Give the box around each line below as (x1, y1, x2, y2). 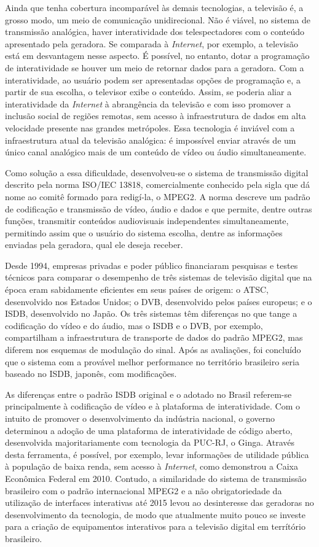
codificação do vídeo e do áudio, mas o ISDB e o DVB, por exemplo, (5, 319, 263, 332)
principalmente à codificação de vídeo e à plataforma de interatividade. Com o (5, 400, 301, 413)
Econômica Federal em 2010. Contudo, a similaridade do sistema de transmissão (5, 471, 307, 484)
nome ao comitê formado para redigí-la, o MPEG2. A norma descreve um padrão (5, 190, 310, 203)
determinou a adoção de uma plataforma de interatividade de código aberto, (5, 424, 293, 436)
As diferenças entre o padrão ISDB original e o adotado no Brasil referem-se (5, 387, 292, 400)
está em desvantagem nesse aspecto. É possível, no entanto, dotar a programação (5, 49, 310, 62)
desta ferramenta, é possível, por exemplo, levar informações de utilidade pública (5, 448, 309, 460)
